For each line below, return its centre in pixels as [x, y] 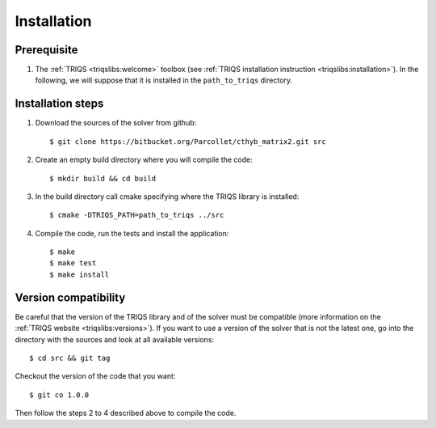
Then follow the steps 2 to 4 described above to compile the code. [126, 413]
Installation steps [59, 104]
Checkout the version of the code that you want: [95, 376]
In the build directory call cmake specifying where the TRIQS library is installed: [167, 196]
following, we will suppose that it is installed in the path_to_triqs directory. [164, 80]
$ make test [73, 263]
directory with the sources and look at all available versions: [114, 339]
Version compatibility [70, 297]
